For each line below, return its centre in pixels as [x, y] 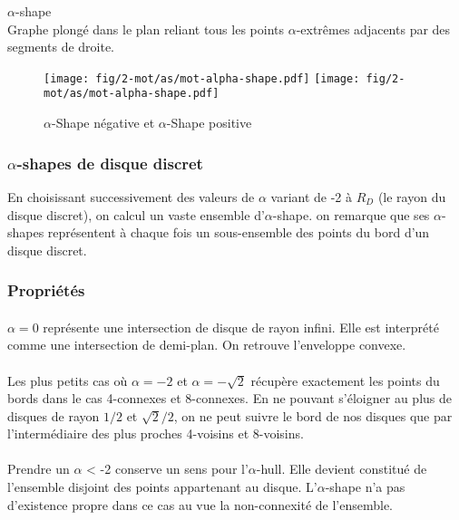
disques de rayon [54, 415]
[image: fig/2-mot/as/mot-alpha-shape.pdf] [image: [202, 78]
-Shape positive [209, 123]
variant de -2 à [312, 196]
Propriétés [46, 290]
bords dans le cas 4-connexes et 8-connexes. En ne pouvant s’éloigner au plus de [229, 398]
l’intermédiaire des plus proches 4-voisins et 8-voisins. [156, 433]
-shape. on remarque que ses [351, 214]
